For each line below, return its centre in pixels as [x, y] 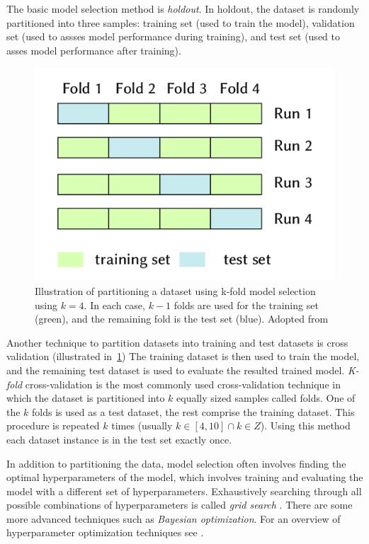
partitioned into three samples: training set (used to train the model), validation [181, 22]
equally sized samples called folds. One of [266, 398]
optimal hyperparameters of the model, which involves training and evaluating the [185, 477]
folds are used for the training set [246, 305]
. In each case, [114, 305]
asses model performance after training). [94, 50]
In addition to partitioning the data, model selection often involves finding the [176, 463]
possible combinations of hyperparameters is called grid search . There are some [180, 505]
